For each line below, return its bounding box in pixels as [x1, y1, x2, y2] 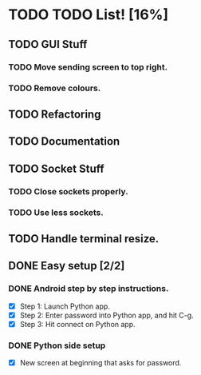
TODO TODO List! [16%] [8, 6, 169, 24]
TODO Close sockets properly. [8, 186, 129, 197]
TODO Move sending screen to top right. [8, 62, 168, 73]
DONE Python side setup [8, 340, 106, 351]
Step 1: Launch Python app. [19, 301, 110, 311]
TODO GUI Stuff [8, 38, 88, 51]
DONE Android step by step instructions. [8, 283, 169, 294]
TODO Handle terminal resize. [8, 232, 160, 245]
